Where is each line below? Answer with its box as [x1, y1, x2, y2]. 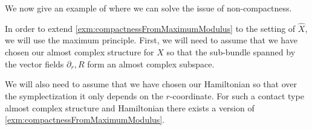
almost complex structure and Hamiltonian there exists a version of [5, 101, 255, 114]
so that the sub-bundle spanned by [166, 46, 296, 58]
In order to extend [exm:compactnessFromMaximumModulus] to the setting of [5, 22, 296, 34]
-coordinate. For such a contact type [169, 90, 304, 102]
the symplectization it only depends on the [5, 90, 163, 102]
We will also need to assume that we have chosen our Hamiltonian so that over [5, 78, 297, 90]
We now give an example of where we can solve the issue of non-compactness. [5, 2, 292, 14]
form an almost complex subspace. [87, 57, 215, 70]
